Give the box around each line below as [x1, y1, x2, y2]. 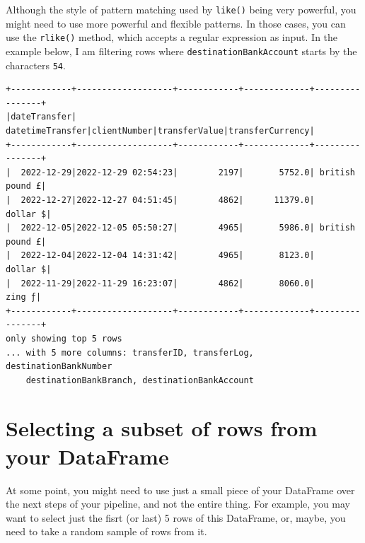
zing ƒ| [6, 292, 42, 303]
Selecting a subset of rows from [6, 414, 318, 443]
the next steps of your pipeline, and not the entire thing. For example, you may [6, 496, 350, 511]
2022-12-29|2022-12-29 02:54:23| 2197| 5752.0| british [21, 167, 355, 177]
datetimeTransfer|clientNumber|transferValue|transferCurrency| [6, 126, 315, 136]
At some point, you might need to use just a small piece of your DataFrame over [6, 482, 355, 497]
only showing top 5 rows [6, 333, 122, 344]
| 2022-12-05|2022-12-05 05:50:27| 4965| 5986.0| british [6, 223, 355, 233]
